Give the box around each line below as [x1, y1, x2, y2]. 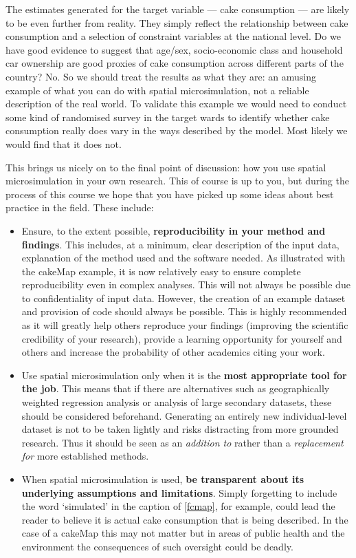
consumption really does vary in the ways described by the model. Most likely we [5, 123, 348, 138]
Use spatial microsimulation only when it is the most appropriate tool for [21, 367, 347, 382]
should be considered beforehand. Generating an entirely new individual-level [21, 408, 347, 422]
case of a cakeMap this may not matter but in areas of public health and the [21, 526, 345, 540]
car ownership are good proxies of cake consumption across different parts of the [5, 56, 344, 70]
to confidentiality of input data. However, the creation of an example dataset [21, 290, 346, 305]
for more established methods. [21, 449, 149, 463]
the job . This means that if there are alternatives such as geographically [21, 381, 330, 396]
